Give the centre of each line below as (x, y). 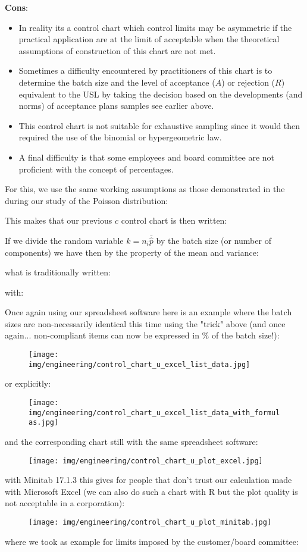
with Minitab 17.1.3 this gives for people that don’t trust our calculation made (148, 480)
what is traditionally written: (58, 272)
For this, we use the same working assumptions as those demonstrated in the (145, 189)
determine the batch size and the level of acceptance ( (117, 82)
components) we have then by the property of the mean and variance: (132, 252)
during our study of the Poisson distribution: (87, 200)
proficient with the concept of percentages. (96, 169)
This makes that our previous (59, 220)
